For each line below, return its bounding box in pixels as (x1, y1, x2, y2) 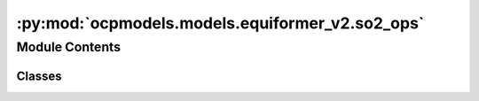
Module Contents (16, 39, 122, 55)
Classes (16, 68, 62, 83)
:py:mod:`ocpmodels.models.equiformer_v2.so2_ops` (16, 13, 425, 33)
